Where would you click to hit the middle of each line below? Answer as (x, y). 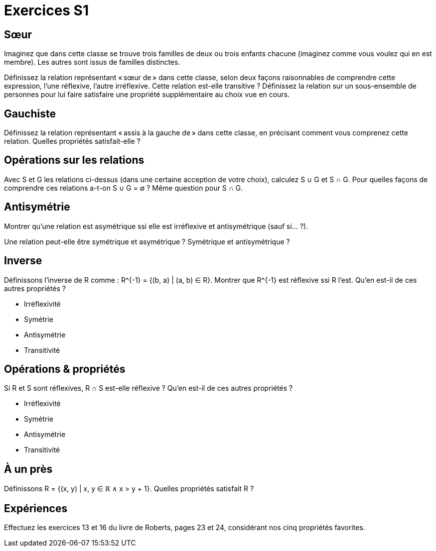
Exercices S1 (47, 10)
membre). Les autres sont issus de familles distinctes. (92, 62)
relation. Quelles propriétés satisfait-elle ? (72, 141)
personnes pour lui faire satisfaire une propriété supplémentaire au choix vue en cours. (147, 95)
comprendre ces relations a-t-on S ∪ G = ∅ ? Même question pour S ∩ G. (124, 188)
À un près (28, 469)
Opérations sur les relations (74, 160)
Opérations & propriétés (65, 369)
